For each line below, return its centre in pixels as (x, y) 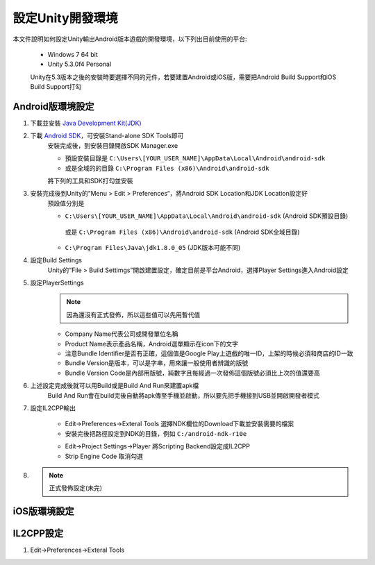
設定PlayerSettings (57, 283)
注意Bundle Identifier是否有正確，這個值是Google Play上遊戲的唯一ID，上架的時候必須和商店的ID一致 (209, 353)
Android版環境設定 (53, 107)
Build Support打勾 (56, 87)
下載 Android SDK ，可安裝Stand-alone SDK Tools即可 (107, 136)
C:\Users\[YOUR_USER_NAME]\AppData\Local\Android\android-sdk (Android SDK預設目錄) (207, 216)
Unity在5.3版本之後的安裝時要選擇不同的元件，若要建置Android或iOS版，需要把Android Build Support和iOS (183, 77)
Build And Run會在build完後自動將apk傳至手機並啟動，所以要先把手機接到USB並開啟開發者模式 (183, 395)
